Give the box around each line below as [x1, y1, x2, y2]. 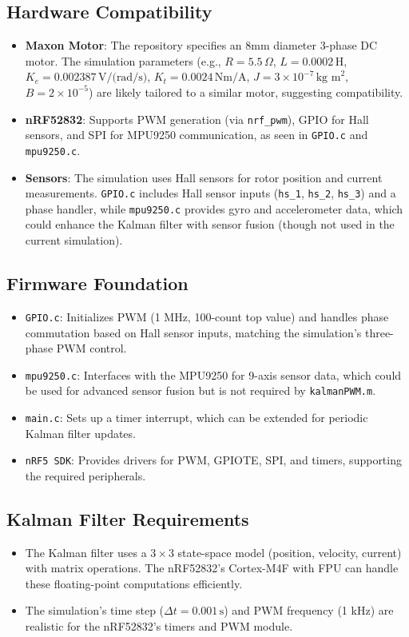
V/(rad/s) [97, 72, 148, 84]
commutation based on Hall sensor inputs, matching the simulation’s [25, 324, 362, 340]
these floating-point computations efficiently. [25, 575, 243, 591]
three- [364, 324, 394, 340]
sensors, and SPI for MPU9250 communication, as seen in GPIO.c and [25, 126, 368, 143]
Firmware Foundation [6, 271, 189, 296]
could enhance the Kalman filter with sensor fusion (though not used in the [25, 216, 395, 233]
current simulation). [25, 232, 123, 249]
